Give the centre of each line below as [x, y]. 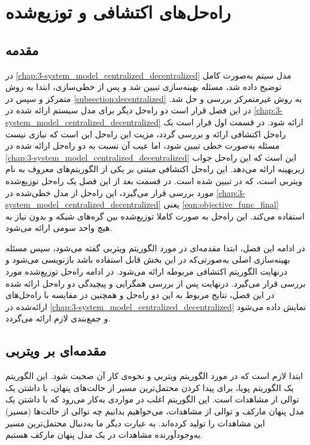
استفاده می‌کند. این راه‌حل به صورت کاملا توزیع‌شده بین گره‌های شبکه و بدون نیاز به [155, 216]
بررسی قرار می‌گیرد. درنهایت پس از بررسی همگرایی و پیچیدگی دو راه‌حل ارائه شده [156, 283]
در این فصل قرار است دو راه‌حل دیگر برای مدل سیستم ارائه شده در [128, 110]
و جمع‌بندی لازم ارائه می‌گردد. [58, 318]
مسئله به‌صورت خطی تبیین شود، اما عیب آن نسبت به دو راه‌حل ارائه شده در [143, 145]
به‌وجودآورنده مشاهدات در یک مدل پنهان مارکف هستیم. [104, 435]
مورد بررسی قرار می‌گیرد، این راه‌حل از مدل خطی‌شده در [110, 192]
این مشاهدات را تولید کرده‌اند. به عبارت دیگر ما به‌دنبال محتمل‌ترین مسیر [135, 423]
